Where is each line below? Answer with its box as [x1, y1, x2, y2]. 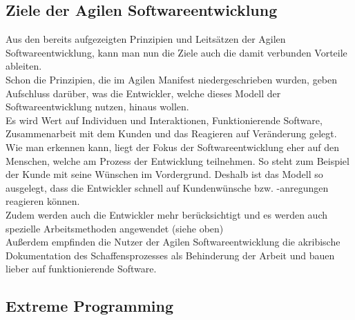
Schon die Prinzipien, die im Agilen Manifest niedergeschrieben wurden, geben [6, 72, 338, 86]
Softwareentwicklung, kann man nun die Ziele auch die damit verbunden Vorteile [6, 45, 347, 59]
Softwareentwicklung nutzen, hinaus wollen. [6, 99, 189, 114]
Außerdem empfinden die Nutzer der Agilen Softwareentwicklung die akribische [6, 234, 340, 249]
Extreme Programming [6, 295, 173, 317]
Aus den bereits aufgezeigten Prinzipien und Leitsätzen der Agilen [6, 32, 286, 46]
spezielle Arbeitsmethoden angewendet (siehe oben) [6, 221, 224, 235]
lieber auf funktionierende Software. [6, 261, 157, 276]
